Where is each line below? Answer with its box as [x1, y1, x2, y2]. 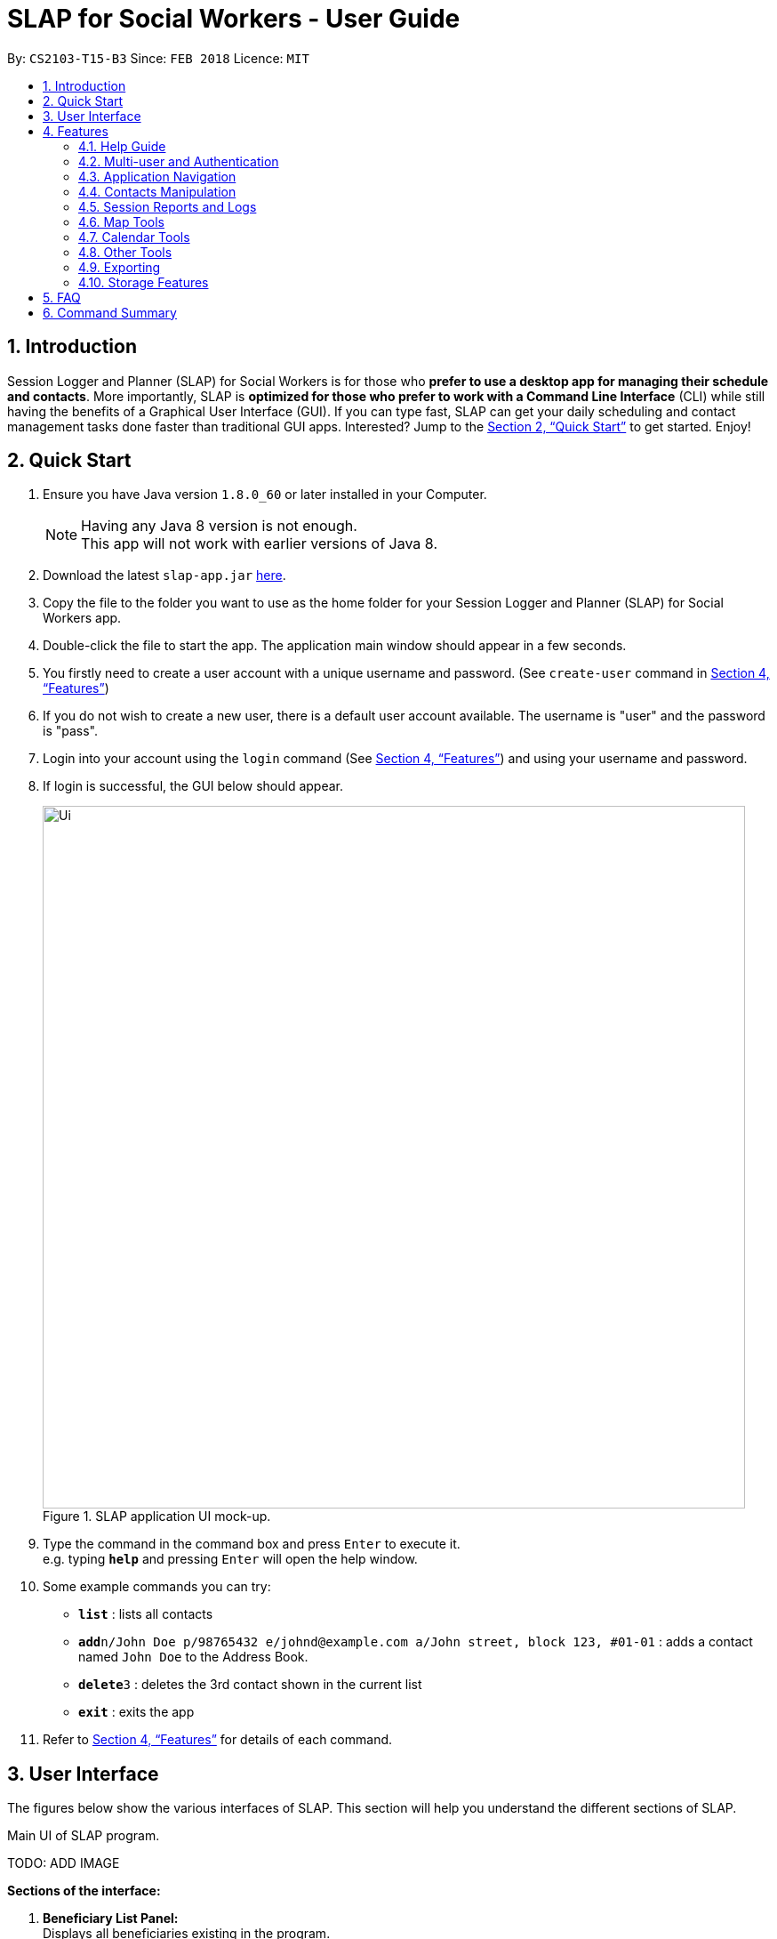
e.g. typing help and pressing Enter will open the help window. [43, 1551, 418, 1567]
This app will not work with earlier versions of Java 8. [81, 535, 437, 553]
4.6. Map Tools [78, 213, 164, 229]
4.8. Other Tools [78, 244, 172, 260]
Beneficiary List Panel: [43, 1911, 179, 1927]
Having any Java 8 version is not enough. [81, 517, 357, 535]
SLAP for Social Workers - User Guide [7, 4, 461, 34]
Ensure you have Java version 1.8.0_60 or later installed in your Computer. [43, 487, 487, 503]
